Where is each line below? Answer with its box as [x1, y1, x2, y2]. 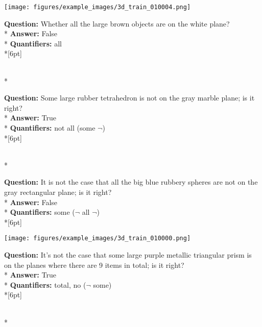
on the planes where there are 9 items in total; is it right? [4, 259, 184, 270]
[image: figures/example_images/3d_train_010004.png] [4, 4, 191, 11]
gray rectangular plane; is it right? [4, 186, 112, 197]
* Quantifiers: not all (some [4, 122, 96, 133]
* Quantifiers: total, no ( [4, 279, 86, 290]
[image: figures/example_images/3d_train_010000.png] [4, 235, 191, 242]
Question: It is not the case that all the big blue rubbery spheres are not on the [4, 177, 258, 187]
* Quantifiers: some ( [4, 207, 75, 217]
